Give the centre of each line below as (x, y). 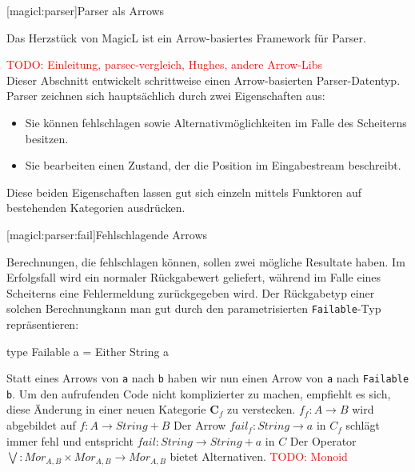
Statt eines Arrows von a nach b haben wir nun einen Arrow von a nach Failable (208, 378)
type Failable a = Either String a (88, 351)
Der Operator (323, 440)
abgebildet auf (41, 425)
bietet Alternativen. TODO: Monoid (259, 456)
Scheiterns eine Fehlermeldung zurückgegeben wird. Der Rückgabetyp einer (191, 292)
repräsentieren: (43, 324)
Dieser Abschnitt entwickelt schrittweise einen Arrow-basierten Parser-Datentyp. (204, 80)
